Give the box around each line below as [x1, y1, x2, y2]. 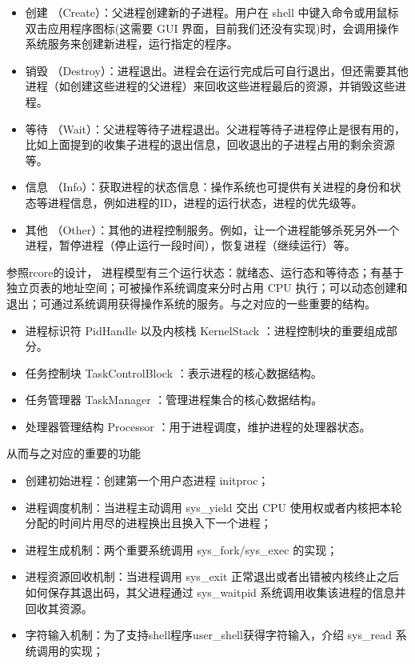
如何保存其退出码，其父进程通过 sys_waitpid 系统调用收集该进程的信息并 [25, 584, 406, 601]
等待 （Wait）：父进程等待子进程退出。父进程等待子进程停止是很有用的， [25, 120, 406, 137]
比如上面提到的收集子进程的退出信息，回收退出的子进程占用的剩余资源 [25, 136, 395, 153]
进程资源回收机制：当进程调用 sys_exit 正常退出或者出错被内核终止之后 [25, 568, 399, 585]
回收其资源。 [25, 599, 93, 616]
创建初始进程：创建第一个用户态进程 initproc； [25, 472, 269, 489]
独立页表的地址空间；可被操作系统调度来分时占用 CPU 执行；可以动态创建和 [6, 279, 408, 296]
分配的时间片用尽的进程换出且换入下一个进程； [25, 514, 272, 531]
